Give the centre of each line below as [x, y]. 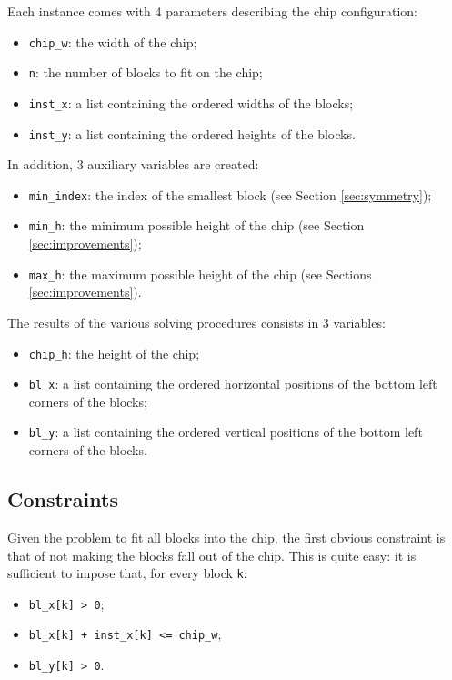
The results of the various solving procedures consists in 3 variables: [196, 322]
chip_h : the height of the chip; [114, 353]
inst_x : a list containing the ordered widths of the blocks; [191, 102]
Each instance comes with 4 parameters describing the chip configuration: [212, 11]
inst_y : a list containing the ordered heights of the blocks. [192, 133]
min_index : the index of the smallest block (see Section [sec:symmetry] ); [230, 194]
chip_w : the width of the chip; [113, 41]
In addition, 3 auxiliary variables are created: [133, 164]
